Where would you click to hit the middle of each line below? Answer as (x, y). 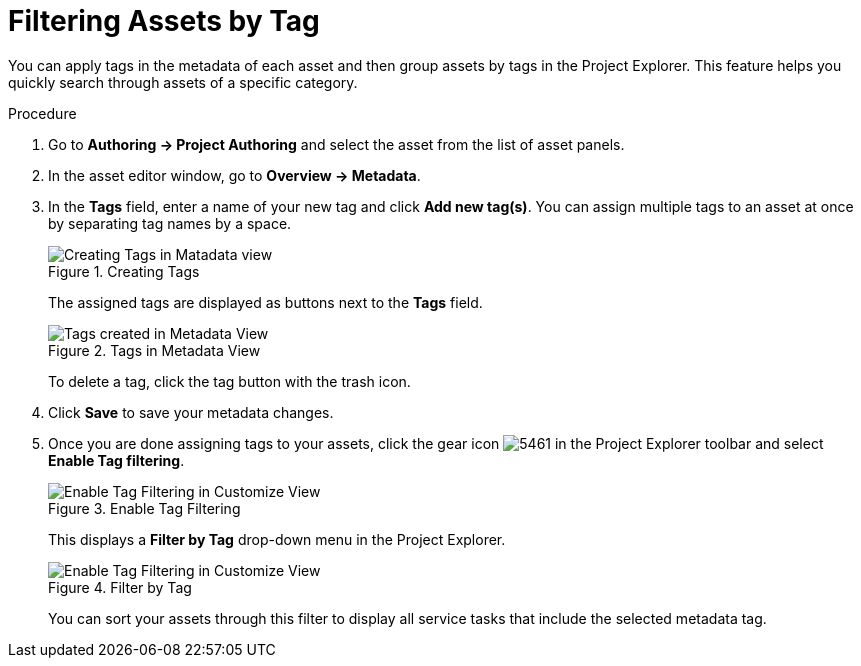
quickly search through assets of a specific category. (183, 82)
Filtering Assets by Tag (164, 21)
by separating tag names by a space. (170, 223)
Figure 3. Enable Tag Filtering (144, 508)
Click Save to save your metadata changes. (191, 412)
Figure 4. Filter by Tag (120, 587)
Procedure (42, 113)
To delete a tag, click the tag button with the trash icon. (229, 381)
